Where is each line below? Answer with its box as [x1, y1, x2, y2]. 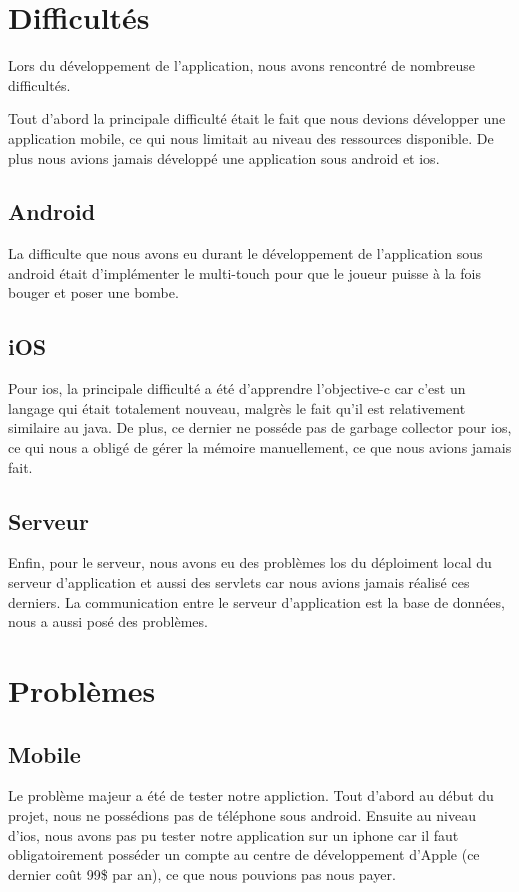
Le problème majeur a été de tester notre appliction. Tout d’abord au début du [8, 785, 494, 806]
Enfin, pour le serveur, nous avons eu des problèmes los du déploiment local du [8, 552, 492, 573]
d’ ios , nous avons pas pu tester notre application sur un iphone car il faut [8, 824, 459, 845]
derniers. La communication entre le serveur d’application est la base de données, [8, 591, 505, 612]
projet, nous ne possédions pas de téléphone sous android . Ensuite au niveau [8, 805, 476, 825]
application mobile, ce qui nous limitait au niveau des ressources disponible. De [8, 127, 494, 148]
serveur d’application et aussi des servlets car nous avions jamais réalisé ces [8, 572, 470, 593]
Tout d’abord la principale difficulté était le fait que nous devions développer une [8, 108, 506, 129]
